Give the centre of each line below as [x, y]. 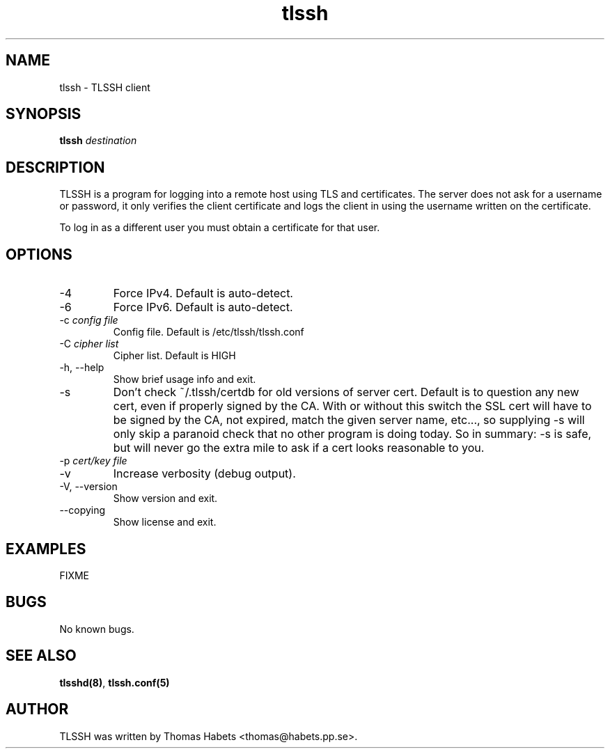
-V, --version [88, 487]
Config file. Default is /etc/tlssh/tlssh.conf [209, 332]
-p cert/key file [93, 461]
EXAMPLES [46, 549]
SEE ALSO [41, 656]
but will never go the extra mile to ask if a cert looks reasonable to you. [299, 448]
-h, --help [82, 368]
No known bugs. [97, 629]
